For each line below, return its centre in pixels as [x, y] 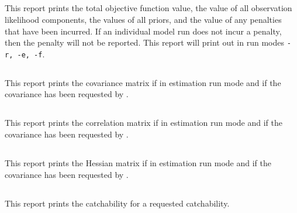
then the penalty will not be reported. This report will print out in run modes [145, 42]
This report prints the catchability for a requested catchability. [117, 203]
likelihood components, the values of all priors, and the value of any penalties [143, 19]
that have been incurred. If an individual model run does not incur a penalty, [143, 31]
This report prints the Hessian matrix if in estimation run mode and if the [138, 163]
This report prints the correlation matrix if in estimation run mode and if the [144, 123]
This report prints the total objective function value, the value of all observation [148, 8]
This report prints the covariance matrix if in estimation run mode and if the [143, 82]
